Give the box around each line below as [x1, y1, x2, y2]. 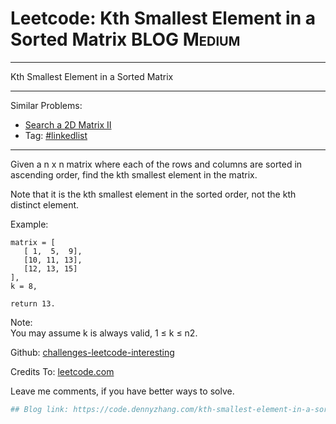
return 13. [10, 298, 56, 309]
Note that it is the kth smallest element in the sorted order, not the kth [10, 188, 297, 200]
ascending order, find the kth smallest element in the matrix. [10, 168, 258, 181]
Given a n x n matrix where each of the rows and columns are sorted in [10, 158, 303, 170]
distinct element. [10, 198, 80, 211]
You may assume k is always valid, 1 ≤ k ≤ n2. [10, 327, 198, 339]
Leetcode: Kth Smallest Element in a [10, 7, 316, 30]
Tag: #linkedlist [24, 129, 88, 141]
